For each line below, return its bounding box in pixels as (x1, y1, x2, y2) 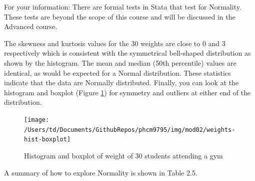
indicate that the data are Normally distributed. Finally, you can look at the (4, 77, 239, 88)
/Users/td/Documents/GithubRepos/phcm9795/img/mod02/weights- (24, 126, 235, 133)
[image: (24, 116, 49, 123)
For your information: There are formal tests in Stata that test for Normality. (4, 2, 241, 12)
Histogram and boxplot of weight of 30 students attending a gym (24, 150, 223, 160)
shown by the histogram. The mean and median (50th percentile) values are (4, 57, 236, 68)
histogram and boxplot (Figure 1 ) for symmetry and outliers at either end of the (4, 87, 251, 97)
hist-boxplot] (24, 136, 71, 143)
